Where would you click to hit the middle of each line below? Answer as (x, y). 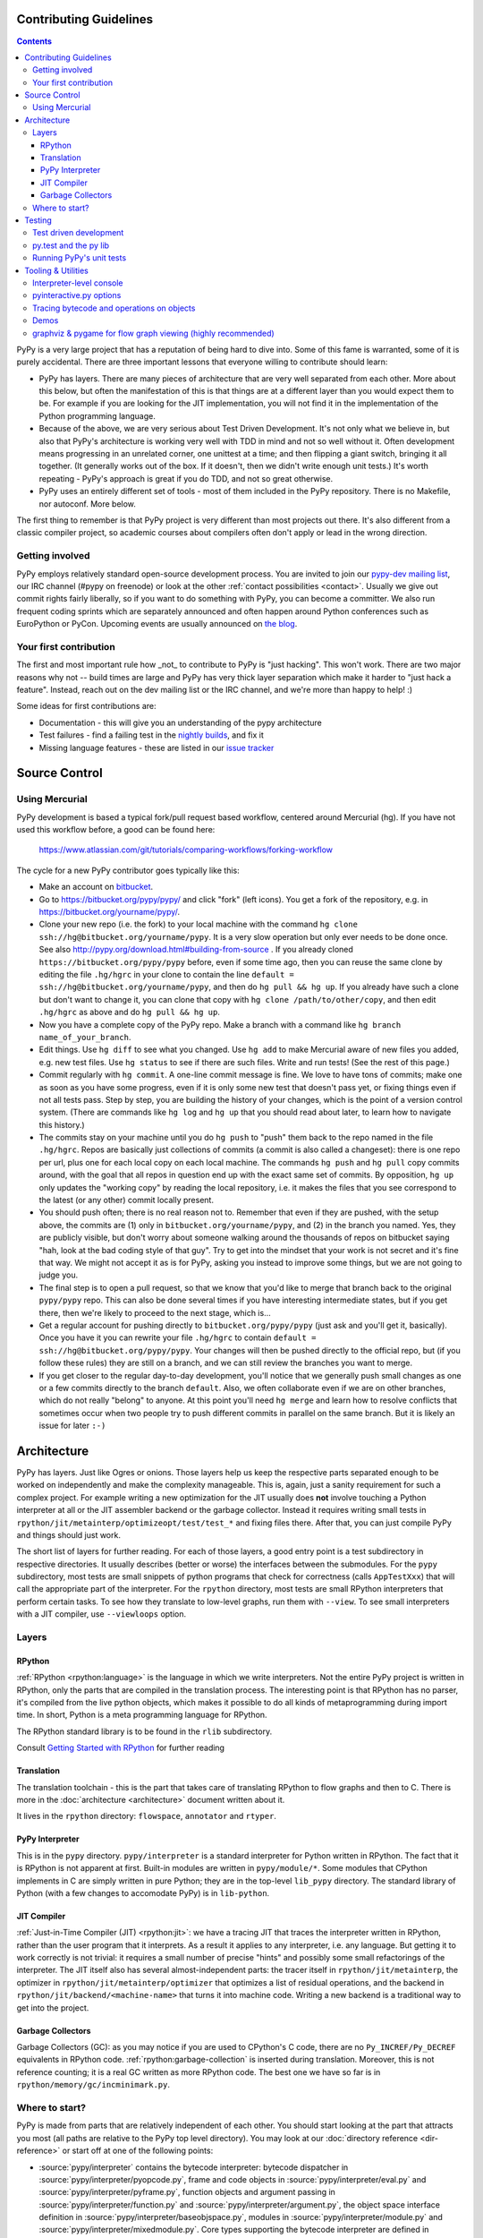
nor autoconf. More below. (87, 504)
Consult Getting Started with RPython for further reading (121, 1748)
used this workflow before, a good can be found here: (116, 830)
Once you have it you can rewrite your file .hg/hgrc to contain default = (178, 1337)
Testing (38, 220)
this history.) (62, 1124)
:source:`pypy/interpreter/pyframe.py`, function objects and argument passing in (187, 2192)
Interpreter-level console (78, 283)
